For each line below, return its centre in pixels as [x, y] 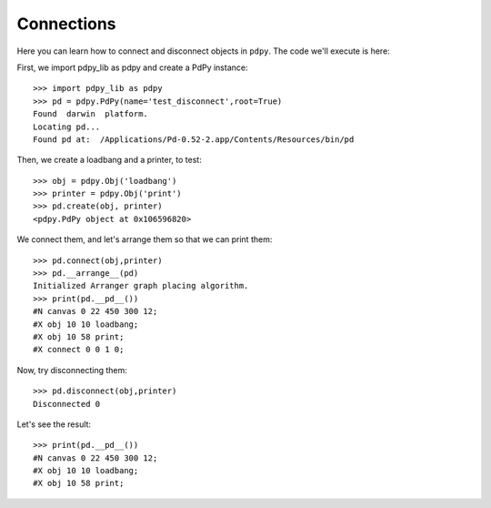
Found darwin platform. [91, 114]
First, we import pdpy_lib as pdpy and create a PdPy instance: [132, 67]
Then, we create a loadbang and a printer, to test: [109, 160]
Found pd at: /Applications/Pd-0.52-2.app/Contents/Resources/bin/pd [194, 139]
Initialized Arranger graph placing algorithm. [141, 286]
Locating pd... [67, 127]
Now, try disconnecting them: [72, 370]
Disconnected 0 [67, 404]
